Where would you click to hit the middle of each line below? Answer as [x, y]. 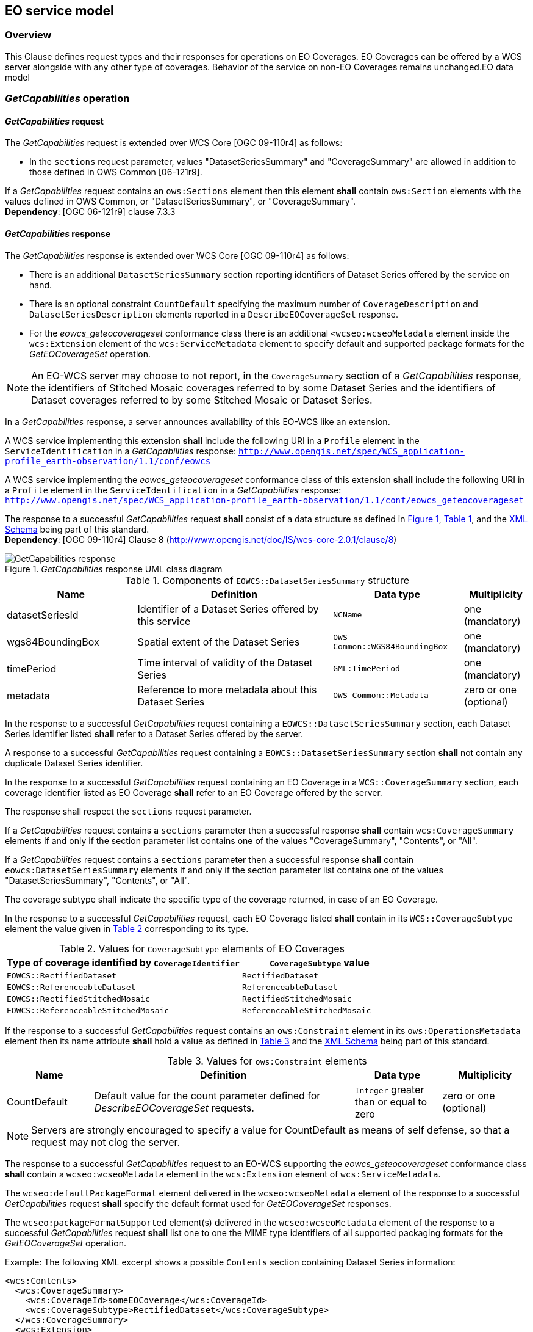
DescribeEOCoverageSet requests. [174, 1108]
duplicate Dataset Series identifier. [74, 763]
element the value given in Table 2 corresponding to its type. [127, 928]
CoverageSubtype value [320, 962]
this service [164, 621]
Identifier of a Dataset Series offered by [228, 609]
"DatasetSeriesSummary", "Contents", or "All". [98, 880]
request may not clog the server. [106, 1142]
